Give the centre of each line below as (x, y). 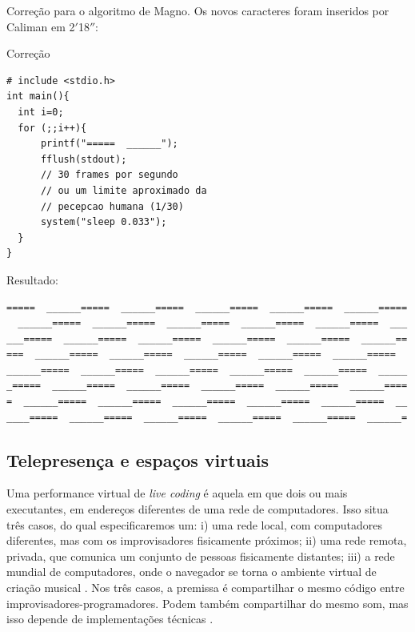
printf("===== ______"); (109, 144)
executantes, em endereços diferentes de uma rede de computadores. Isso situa (198, 509)
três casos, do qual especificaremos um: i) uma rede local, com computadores (194, 524)
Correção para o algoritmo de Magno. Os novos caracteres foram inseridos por (198, 10)
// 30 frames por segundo (109, 175)
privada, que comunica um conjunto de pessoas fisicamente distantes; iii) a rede (201, 556)
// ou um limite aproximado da (124, 190)
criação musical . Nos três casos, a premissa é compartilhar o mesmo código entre (206, 588)
